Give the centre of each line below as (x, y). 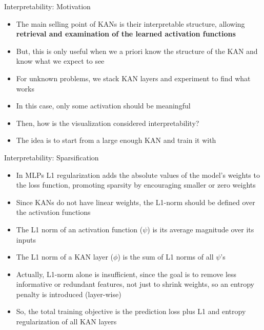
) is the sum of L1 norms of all (166, 257)
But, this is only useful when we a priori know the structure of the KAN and (137, 51)
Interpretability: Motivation (47, 6)
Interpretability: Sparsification (52, 157)
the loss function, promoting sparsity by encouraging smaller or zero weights (136, 185)
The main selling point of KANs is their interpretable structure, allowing (130, 23)
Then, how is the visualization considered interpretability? (108, 123)
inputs (26, 239)
